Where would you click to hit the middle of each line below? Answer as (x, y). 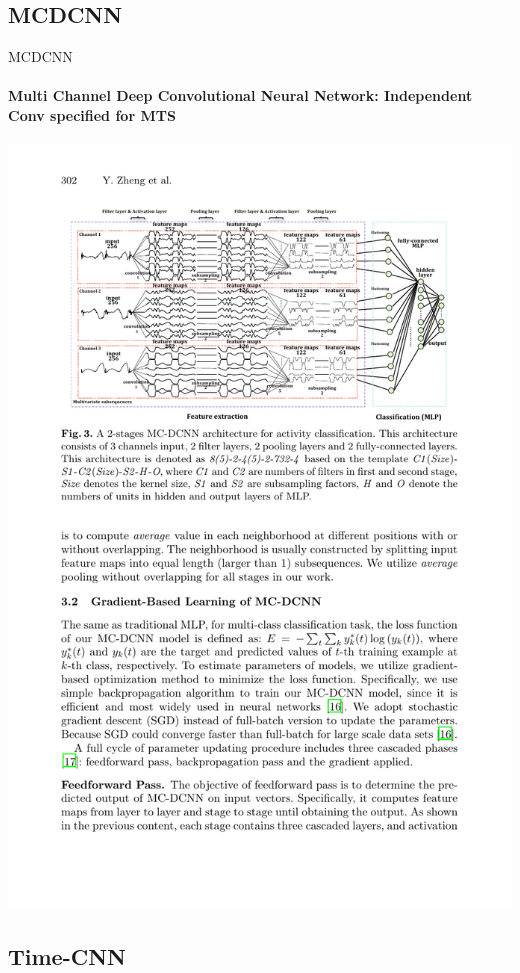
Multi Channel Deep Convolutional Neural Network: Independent (240, 95)
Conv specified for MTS (92, 114)
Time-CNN (67, 956)
